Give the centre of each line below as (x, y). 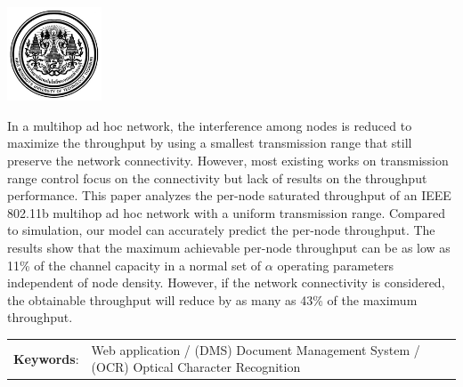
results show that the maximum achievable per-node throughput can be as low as (229, 248)
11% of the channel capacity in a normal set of (134, 265)
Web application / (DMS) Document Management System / (256, 349)
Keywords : (46, 358)
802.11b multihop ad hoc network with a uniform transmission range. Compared (227, 212)
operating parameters (335, 265)
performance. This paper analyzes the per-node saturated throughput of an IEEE (229, 195)
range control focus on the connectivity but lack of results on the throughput (217, 177)
